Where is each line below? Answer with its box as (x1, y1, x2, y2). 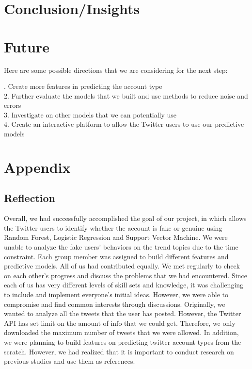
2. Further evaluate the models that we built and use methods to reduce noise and (4, 90, 248, 101)
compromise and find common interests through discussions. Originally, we (4, 299, 225, 309)
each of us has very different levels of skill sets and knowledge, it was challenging (4, 280, 244, 290)
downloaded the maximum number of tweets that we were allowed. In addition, (4, 327, 239, 337)
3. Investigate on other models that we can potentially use (4, 109, 177, 119)
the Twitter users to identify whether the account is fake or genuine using (4, 222, 222, 233)
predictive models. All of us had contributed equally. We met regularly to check (4, 261, 240, 271)
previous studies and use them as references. (4, 356, 135, 366)
